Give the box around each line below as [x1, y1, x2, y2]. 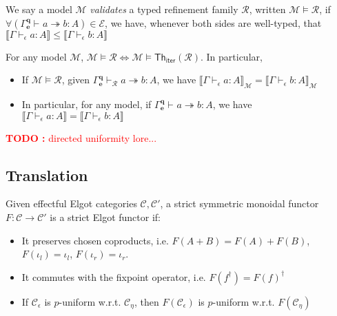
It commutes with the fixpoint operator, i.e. [21, 269, 206, 284]
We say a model [6, 2, 72, 16]
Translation [6, 164, 88, 185]
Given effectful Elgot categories [6, 196, 137, 211]
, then [134, 294, 159, 308]
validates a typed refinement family [90, 2, 238, 16]
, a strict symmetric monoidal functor [160, 196, 319, 211]
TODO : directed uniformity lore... [6, 130, 157, 145]
